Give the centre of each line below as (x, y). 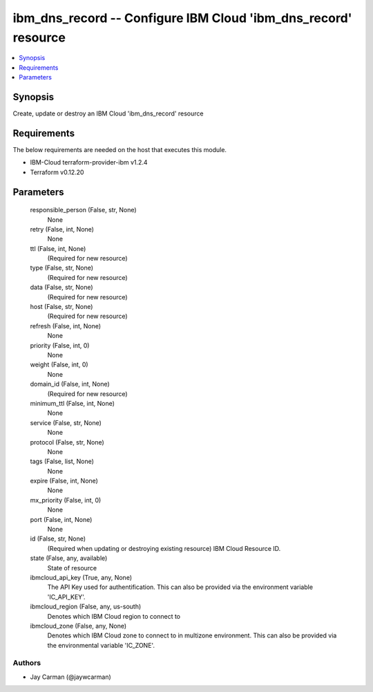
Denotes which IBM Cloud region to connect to (114, 616)
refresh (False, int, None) (66, 326)
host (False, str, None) (61, 307)
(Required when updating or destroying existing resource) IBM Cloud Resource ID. (164, 548)
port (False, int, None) (61, 519)
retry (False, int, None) (62, 229)
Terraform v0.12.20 (57, 172)
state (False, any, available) (69, 558)
